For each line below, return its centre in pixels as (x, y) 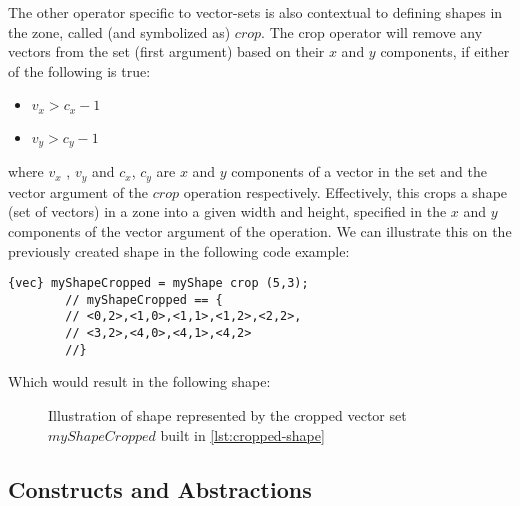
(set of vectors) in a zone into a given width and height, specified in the (227, 211)
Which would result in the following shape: (139, 381)
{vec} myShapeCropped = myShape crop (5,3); (158, 283)
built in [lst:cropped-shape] (242, 434)
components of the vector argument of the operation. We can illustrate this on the (260, 230)
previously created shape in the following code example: (179, 250)
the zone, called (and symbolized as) (119, 31)
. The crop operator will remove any (372, 31)
